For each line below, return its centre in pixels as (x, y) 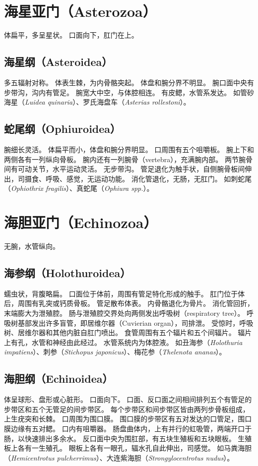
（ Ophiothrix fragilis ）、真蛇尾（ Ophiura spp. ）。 (79, 188)
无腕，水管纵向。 (32, 246)
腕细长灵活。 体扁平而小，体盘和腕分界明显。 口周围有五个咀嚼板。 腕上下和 (129, 149)
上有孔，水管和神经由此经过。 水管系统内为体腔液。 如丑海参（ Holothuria (123, 342)
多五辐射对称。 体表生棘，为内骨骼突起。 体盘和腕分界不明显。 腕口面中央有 (129, 82)
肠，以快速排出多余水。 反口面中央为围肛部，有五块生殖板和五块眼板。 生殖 (128, 438)
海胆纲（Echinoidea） (59, 379)
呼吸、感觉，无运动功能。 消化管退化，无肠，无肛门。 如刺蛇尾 (149, 178)
